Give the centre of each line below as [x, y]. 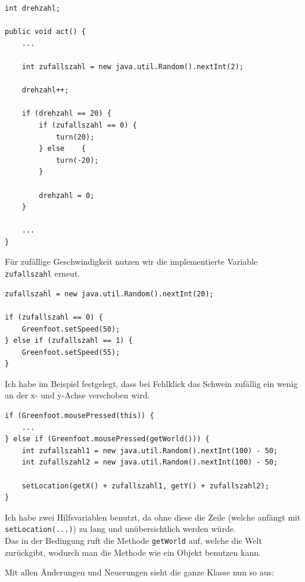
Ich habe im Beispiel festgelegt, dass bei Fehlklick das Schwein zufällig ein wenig [151, 383]
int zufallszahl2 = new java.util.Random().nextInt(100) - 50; [150, 462]
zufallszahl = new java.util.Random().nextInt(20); [109, 294]
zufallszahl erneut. [43, 273]
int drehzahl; [33, 8]
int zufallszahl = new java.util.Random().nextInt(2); [133, 66]
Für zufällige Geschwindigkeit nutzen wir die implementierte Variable [131, 261]
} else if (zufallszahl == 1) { [69, 341]
